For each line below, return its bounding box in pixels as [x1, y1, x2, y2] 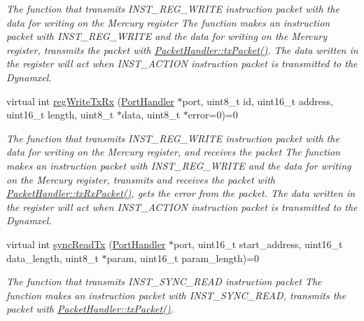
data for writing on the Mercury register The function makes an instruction [6, 15, 330, 29]
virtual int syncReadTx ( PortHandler [6, 236, 166, 251]
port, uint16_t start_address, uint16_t [174, 236, 343, 251]
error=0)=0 [188, 107, 238, 122]
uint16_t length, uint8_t [6, 107, 114, 122]
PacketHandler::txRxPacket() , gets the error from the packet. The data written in [6, 186, 356, 200]
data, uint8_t [121, 107, 181, 122]
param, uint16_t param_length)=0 [106, 250, 260, 265]
